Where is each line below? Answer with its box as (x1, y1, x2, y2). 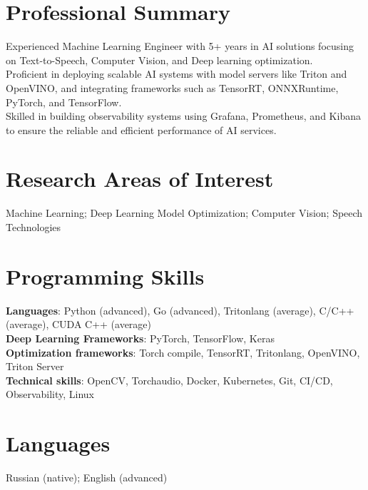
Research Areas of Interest (6, 164, 274, 193)
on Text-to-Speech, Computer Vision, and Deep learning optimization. (6, 52, 313, 67)
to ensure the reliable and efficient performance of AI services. (6, 122, 277, 137)
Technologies (6, 220, 61, 234)
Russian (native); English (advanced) (6, 470, 168, 484)
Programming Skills (6, 261, 205, 290)
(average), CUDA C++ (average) (6, 317, 152, 332)
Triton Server (6, 359, 64, 374)
